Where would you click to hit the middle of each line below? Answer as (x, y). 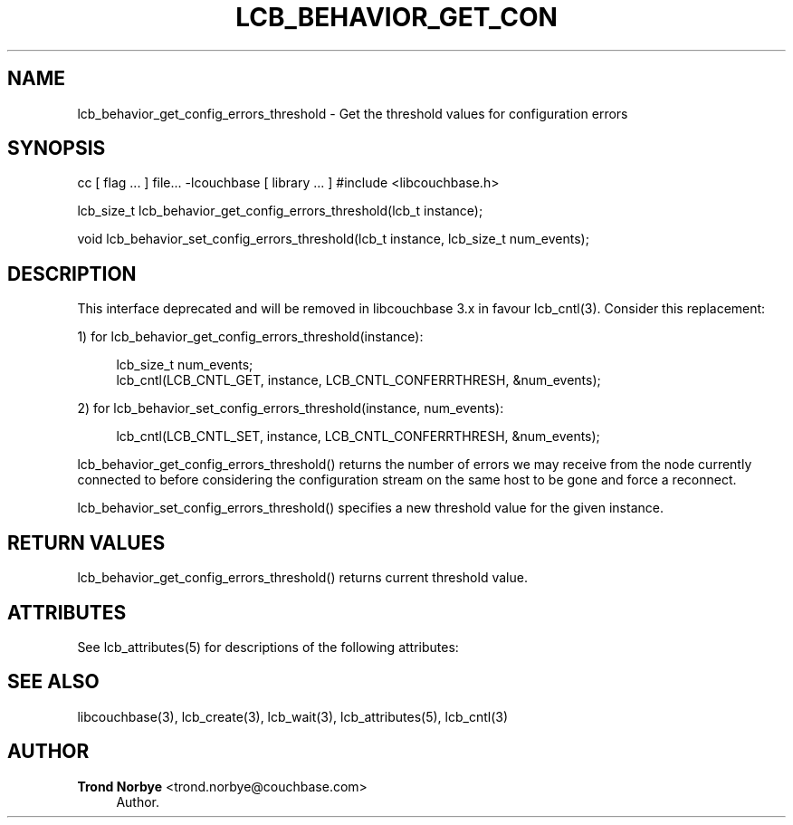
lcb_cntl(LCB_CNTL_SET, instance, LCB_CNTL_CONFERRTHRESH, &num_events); (358, 436)
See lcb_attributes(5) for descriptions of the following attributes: (268, 647)
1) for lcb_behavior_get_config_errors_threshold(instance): (250, 337)
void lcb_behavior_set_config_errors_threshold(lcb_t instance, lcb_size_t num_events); (333, 239)
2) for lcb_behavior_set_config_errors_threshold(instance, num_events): (291, 408)
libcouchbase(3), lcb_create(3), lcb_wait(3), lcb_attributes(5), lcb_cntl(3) (293, 716)
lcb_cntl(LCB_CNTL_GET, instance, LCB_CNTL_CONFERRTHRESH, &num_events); (358, 380)
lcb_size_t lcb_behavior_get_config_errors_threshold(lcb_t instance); (280, 211)
